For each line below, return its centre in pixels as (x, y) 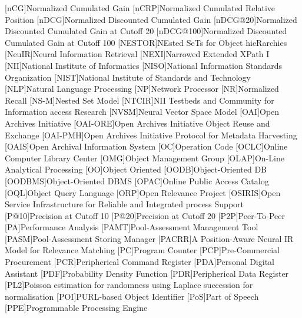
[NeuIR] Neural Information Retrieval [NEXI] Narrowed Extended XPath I (137, 54)
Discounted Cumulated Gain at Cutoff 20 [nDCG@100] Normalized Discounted (146, 31)
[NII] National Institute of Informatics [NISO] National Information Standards (144, 65)
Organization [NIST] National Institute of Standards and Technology (128, 77)
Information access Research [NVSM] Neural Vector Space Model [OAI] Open (142, 112)
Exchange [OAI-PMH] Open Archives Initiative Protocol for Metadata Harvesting (151, 135)
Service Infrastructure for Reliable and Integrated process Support (124, 204)
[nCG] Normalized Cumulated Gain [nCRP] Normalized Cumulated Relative (140, 8)
